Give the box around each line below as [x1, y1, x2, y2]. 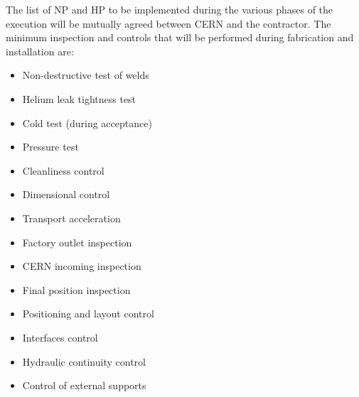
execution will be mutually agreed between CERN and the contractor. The [6, 16, 331, 31]
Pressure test [22, 139, 79, 154]
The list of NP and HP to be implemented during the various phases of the [6, 2, 333, 16]
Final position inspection [22, 282, 131, 297]
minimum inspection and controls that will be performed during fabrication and [6, 30, 354, 45]
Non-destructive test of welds [22, 67, 149, 82]
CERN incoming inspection [22, 259, 141, 273]
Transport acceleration [22, 210, 121, 225]
